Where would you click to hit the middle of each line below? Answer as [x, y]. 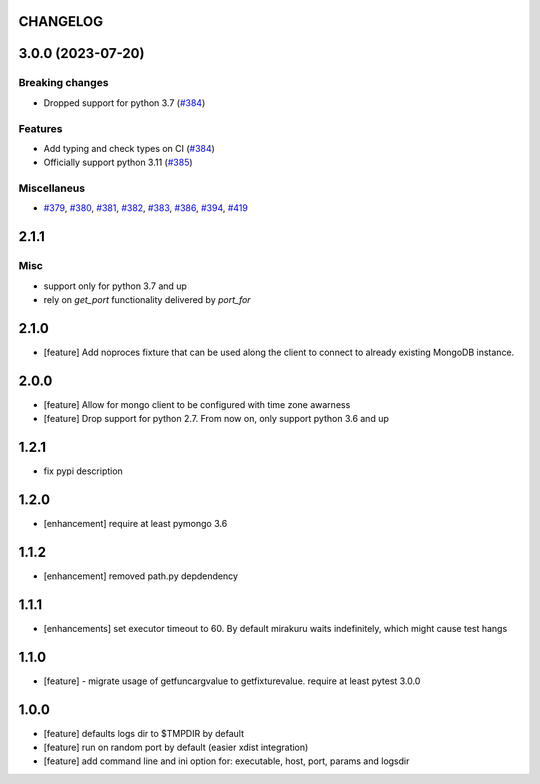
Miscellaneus [51, 188]
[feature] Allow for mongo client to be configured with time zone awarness [197, 404]
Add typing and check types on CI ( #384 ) [129, 148]
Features [40, 128]
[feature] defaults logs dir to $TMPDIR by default [144, 733]
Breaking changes [63, 83]
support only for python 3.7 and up [115, 286]
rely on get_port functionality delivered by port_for [147, 299]
